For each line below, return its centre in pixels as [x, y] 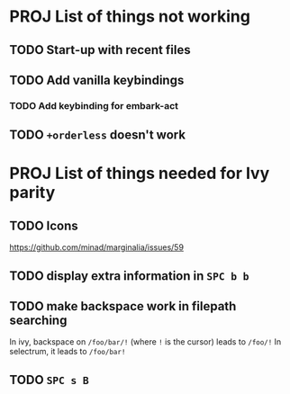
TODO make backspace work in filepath [123, 306]
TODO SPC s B [50, 380]
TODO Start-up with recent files [100, 50]
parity [32, 193]
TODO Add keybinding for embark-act [94, 105]
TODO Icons [44, 225]
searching [38, 321]
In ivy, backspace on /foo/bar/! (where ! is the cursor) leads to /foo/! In [145, 342]
